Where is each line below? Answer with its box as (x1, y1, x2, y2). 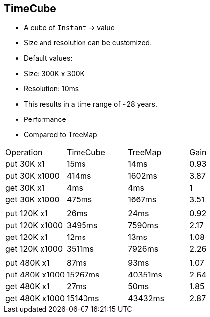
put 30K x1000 (5, 171, 60, 181)
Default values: (24, 54, 73, 63)
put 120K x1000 (5, 220, 63, 231)
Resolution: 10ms (24, 84, 79, 93)
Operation (5, 147, 42, 158)
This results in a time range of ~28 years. (24, 100, 157, 109)
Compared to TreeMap (24, 130, 97, 139)
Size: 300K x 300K (24, 69, 84, 78)
